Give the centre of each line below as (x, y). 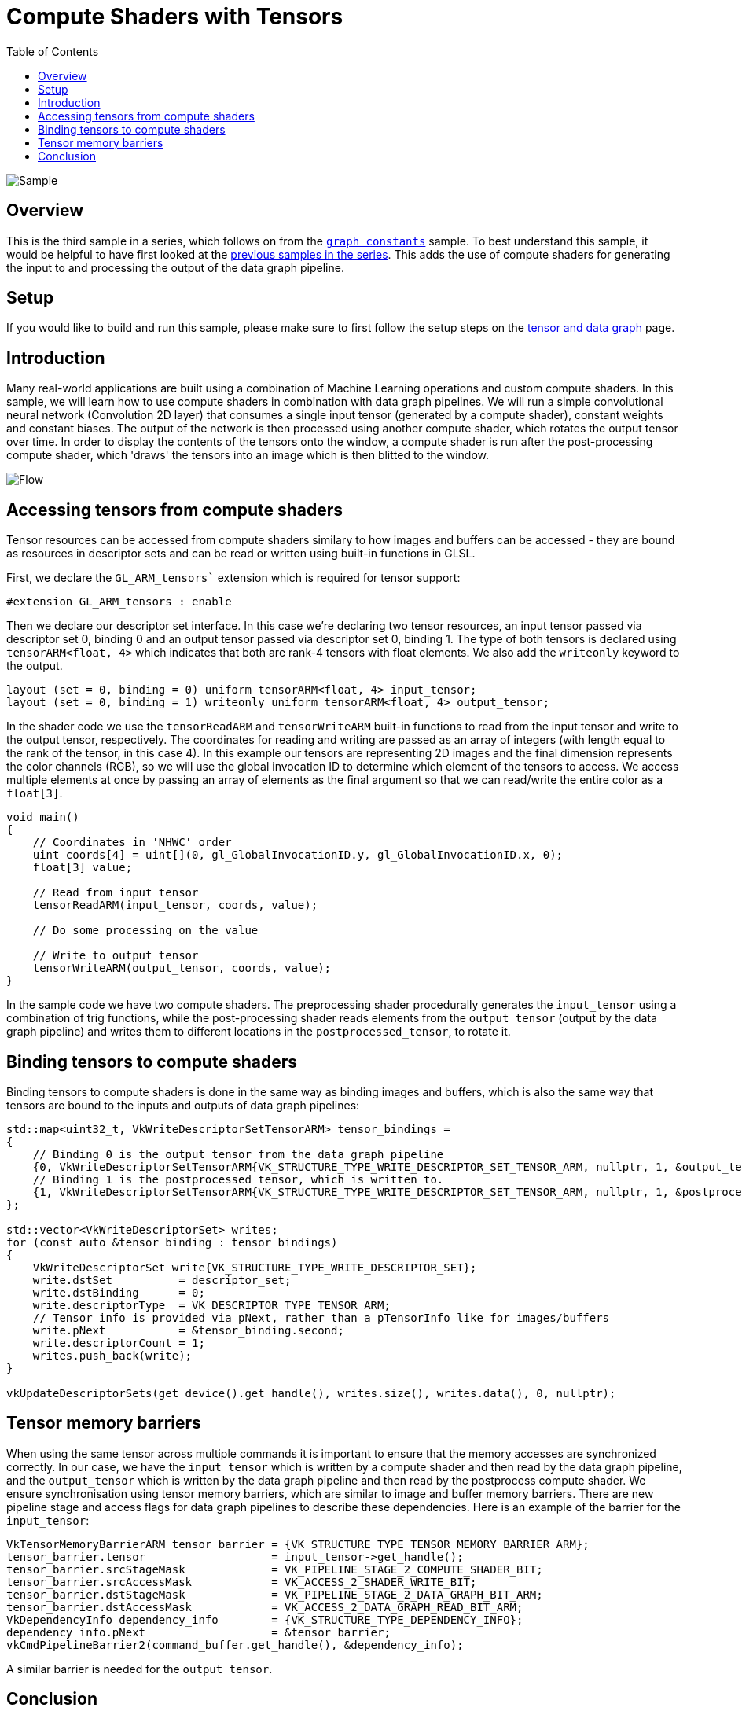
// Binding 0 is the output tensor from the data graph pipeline (238, 1154)
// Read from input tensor (116, 893)
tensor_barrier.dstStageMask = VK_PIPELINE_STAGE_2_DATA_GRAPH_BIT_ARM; (275, 1594)
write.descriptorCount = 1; (119, 1343)
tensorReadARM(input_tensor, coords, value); (175, 905)
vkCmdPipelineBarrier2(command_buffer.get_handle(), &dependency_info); (235, 1645)
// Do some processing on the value (145, 931)
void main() (43, 817)
